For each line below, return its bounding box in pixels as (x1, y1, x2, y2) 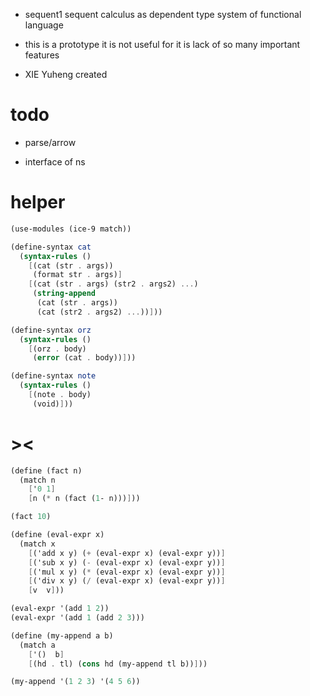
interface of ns (24, 155, 86, 168)
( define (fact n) (10, 465, 83, 476)
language (24, 19, 64, 31)
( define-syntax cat (10, 242, 92, 252)
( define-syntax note (10, 371, 97, 381)
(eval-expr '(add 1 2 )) (10, 604, 110, 614)
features (24, 49, 60, 61)
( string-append (32, 289, 97, 299)
